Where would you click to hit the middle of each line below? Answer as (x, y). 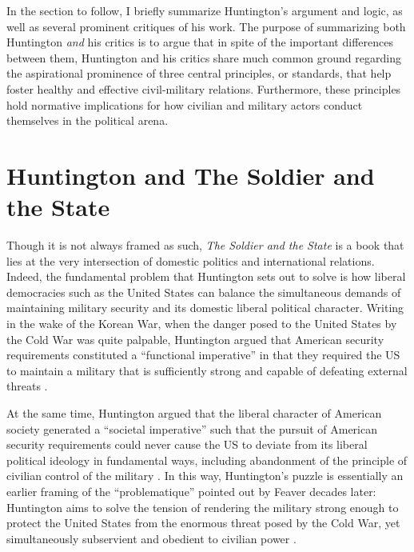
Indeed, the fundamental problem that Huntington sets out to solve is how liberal (206, 276)
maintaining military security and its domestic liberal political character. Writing (205, 308)
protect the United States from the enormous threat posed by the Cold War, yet (203, 523)
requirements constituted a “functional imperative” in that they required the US (203, 355)
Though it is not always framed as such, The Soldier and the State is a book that (205, 245)
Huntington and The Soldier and (191, 175)
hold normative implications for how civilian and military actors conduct (185, 104)
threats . (27, 386)
